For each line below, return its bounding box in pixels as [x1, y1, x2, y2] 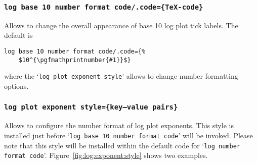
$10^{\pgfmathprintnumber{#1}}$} [18, 56, 131, 64]
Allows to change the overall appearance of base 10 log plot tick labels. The [4, 20, 238, 30]
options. [4, 80, 29, 91]
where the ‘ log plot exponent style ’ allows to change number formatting [4, 71, 238, 81]
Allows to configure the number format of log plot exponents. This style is [4, 120, 234, 131]
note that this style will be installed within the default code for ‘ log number [4, 140, 240, 150]
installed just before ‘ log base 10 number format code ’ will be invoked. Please [4, 130, 253, 140]
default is [4, 30, 33, 40]
